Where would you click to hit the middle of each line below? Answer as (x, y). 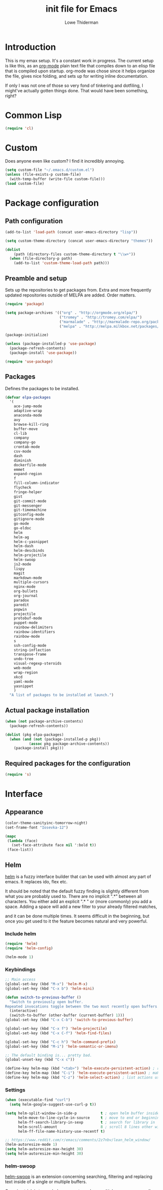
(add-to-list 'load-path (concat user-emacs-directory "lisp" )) (71, 232)
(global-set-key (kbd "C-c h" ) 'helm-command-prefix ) (61, 1042)
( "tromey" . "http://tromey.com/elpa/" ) (100, 317)
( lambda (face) (22, 841)
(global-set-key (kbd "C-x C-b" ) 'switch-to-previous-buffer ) (69, 1020)
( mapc (10, 836)
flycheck (23, 488)
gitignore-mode (29, 519)
